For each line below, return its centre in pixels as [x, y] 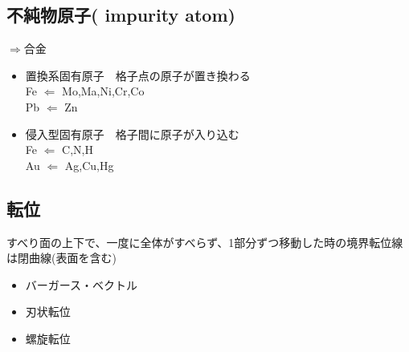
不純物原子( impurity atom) [121, 15]
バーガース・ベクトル [82, 284]
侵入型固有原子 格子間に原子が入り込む [132, 134]
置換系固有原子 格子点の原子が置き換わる [138, 75]
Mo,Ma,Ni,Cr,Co [103, 91]
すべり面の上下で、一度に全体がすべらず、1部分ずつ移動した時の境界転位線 [205, 242]
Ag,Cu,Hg [89, 165]
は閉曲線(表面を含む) [61, 258]
